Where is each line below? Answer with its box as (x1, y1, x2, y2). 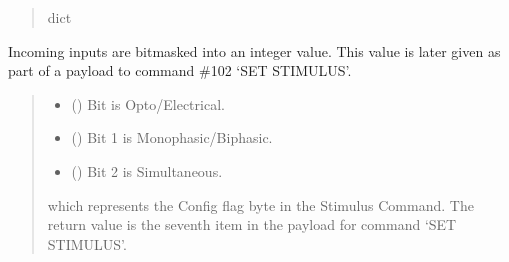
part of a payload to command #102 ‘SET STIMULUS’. (8, 60, 352, 81)
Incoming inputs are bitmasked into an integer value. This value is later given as (8, 40, 501, 61)
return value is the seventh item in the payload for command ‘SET (47, 214, 457, 235)
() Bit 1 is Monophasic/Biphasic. (71, 127, 273, 148)
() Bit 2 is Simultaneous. (71, 160, 223, 181)
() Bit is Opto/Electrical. (71, 93, 225, 114)
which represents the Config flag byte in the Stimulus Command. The (47, 194, 474, 215)
